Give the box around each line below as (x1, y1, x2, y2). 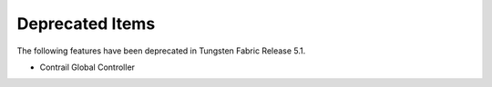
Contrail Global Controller (39, 62, 136, 72)
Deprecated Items (16, 14, 156, 34)
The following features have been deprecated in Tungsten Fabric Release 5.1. (16, 45, 306, 56)
